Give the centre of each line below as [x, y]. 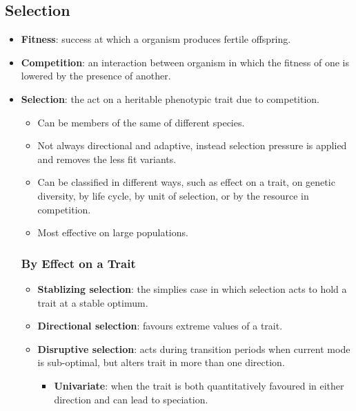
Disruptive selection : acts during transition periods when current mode [194, 348]
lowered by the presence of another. [96, 76]
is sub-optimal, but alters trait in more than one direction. [161, 362]
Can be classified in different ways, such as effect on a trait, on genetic [186, 182]
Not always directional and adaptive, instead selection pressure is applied [192, 145]
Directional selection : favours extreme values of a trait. [160, 326]
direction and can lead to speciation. [131, 399]
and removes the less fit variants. [107, 159]
